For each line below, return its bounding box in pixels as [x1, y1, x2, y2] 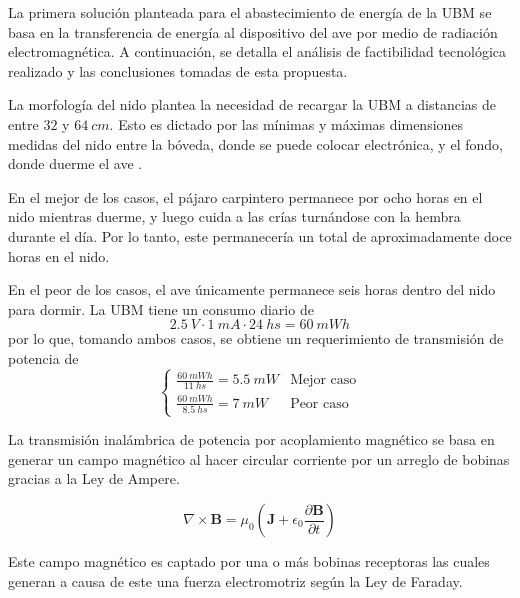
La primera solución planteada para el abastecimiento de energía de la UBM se [8, 2, 492, 22]
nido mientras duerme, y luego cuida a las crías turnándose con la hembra [8, 206, 461, 227]
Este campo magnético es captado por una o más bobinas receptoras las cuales [8, 551, 490, 572]
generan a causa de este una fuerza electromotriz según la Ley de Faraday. [8, 570, 463, 591]
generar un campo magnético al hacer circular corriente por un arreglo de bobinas [8, 448, 510, 469]
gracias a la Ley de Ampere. [8, 468, 180, 489]
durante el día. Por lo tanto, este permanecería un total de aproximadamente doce [8, 225, 512, 246]
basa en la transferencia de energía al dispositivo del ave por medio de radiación [8, 21, 498, 42]
